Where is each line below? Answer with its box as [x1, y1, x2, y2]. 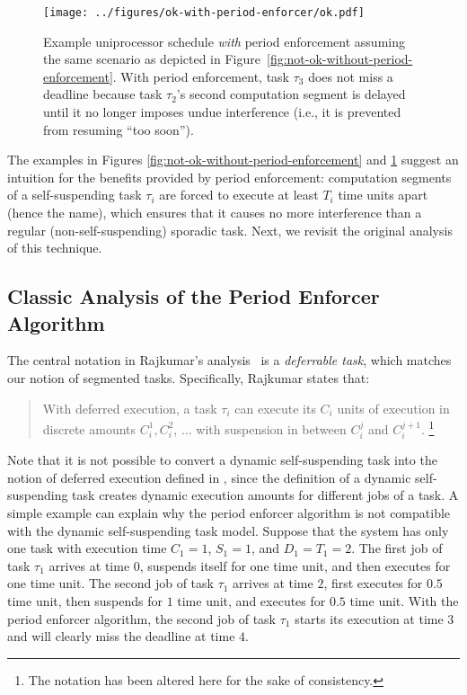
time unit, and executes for [177, 591, 326, 610]
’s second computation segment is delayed [176, 85, 406, 103]
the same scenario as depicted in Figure [43, 49, 260, 68]
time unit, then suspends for [7, 591, 163, 610]
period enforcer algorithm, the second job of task [7, 609, 276, 628]
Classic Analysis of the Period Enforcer [7, 282, 380, 310]
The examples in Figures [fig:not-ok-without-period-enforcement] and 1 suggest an [7, 150, 459, 169]
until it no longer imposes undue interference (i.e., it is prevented [43, 102, 401, 121]
